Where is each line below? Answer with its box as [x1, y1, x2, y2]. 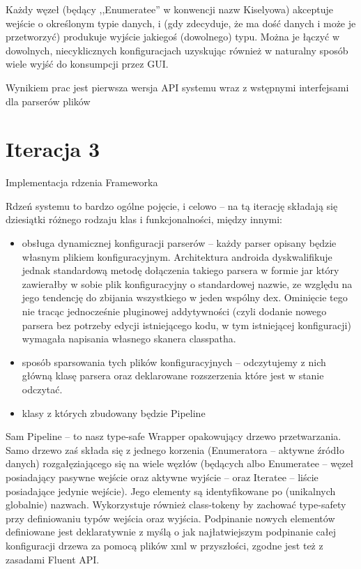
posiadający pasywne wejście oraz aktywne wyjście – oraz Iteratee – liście [6, 469, 318, 484]
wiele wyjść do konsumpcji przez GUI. [6, 56, 169, 71]
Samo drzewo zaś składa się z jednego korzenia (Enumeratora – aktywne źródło [6, 442, 344, 457]
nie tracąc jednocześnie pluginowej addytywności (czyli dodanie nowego [22, 304, 327, 319]
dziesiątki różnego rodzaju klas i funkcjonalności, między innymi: [6, 212, 283, 227]
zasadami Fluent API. [6, 552, 100, 566]
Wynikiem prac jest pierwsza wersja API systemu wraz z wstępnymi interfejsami [6, 79, 349, 94]
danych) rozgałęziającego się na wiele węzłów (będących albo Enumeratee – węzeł [6, 456, 354, 471]
